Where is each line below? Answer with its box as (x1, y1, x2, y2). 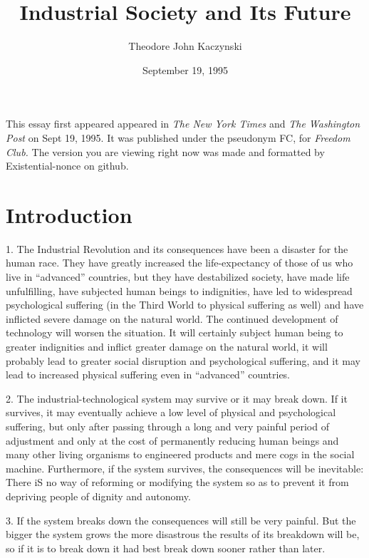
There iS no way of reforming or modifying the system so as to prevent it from (6, 475, 349, 490)
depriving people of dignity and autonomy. (6, 488, 191, 503)
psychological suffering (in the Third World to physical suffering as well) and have (6, 297, 364, 312)
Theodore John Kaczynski (128, 38, 242, 53)
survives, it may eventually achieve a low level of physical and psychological (6, 405, 336, 420)
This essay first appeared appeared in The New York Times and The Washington (6, 116, 360, 131)
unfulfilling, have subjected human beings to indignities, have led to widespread (6, 283, 353, 298)
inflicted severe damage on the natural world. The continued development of (6, 311, 338, 326)
